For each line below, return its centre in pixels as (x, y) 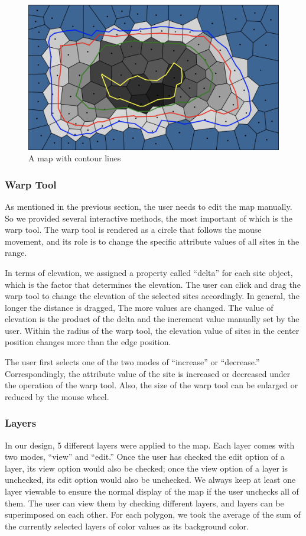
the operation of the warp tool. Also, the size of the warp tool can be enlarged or (152, 385)
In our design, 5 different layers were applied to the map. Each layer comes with (150, 445)
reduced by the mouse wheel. (57, 396)
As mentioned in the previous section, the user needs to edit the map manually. (149, 206)
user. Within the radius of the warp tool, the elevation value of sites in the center (152, 330)
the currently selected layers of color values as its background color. (127, 526)
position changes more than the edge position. (88, 342)
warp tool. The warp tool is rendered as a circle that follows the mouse (133, 230)
